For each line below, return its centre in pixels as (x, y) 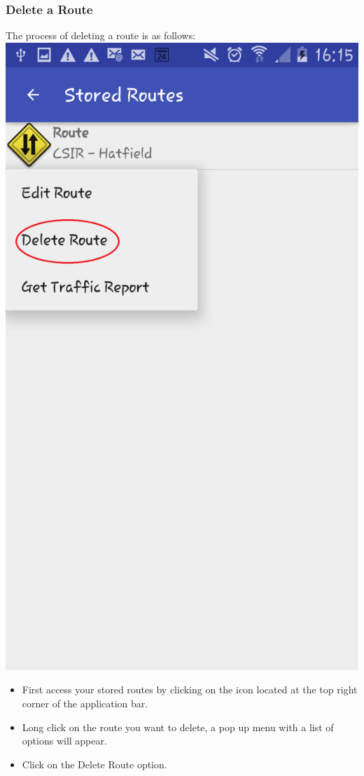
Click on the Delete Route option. (94, 764)
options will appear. (64, 741)
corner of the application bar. (85, 703)
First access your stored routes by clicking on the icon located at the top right (190, 690)
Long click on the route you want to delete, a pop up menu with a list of (178, 727)
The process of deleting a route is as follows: (101, 35)
